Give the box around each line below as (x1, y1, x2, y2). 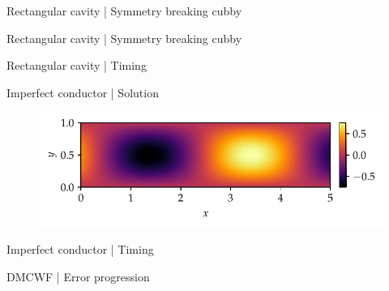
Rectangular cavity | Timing (6, 57, 147, 74)
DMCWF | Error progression (6, 267, 150, 285)
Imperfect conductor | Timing (6, 241, 154, 258)
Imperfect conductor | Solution (6, 83, 159, 101)
